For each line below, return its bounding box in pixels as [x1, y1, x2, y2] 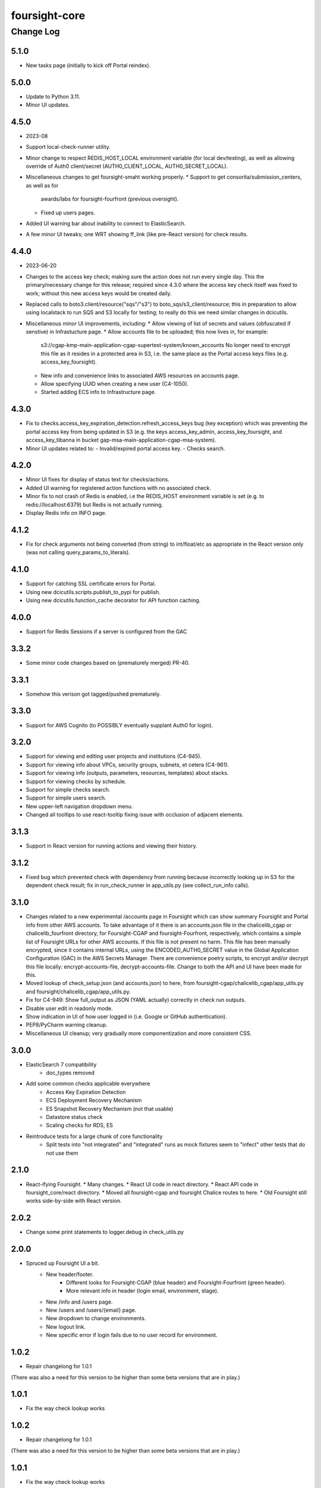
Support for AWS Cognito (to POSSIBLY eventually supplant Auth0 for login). [26, 721, 213, 729]
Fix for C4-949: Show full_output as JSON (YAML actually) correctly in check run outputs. [26, 996, 246, 1004]
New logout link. [46, 1323, 86, 1330]
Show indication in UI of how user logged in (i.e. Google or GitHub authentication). [26, 1013, 227, 1020]
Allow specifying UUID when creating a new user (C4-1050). [40, 380, 189, 387]
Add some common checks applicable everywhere [26, 1080, 150, 1087]
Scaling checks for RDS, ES [46, 1122, 113, 1129]
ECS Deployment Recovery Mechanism [46, 1097, 142, 1104]
